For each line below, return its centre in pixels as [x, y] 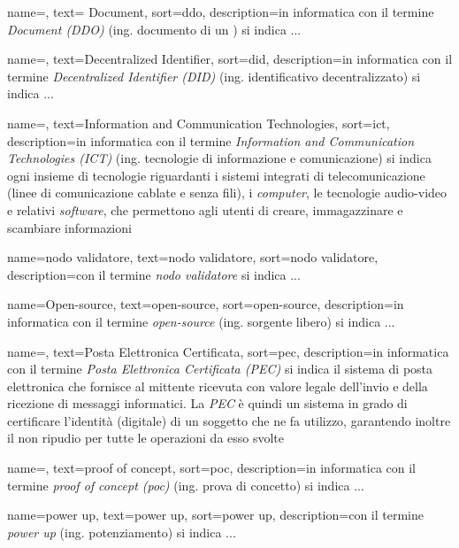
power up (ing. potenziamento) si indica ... [122, 532]
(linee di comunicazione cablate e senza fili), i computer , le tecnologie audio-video [227, 193]
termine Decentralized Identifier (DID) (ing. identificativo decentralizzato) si [214, 76]
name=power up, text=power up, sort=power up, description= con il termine [215, 515]
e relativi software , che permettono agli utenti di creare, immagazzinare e [205, 209]
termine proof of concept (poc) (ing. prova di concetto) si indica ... [186, 485]
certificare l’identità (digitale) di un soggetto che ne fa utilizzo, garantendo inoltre [229, 420]
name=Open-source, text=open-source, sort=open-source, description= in [206, 304]
